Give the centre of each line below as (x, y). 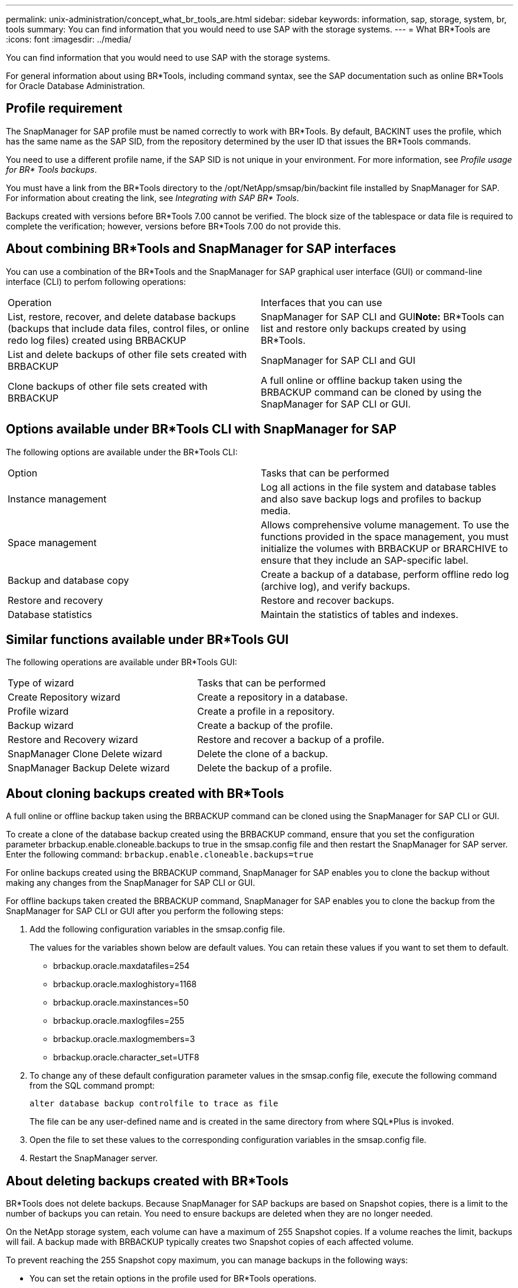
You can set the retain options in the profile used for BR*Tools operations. (173, 1279)
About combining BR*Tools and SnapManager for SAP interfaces (201, 249)
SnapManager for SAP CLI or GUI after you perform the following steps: (145, 911)
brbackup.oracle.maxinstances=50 (121, 1003)
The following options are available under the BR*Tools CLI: (122, 452)
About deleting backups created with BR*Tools (147, 1181)
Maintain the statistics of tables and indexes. (360, 614)
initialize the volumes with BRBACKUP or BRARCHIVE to (384, 548)
